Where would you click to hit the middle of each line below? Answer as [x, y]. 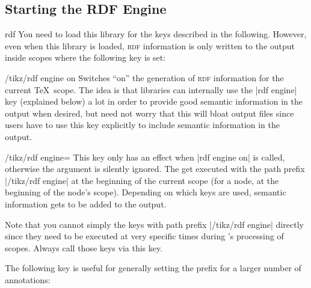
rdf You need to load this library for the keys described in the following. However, [156, 34]
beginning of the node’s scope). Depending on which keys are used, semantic [146, 192]
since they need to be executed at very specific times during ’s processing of [144, 236]
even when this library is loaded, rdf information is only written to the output [150, 45]
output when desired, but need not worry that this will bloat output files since [149, 113]
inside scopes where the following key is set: [85, 57]
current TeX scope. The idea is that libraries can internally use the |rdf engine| [151, 89]
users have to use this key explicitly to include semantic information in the [143, 125]
